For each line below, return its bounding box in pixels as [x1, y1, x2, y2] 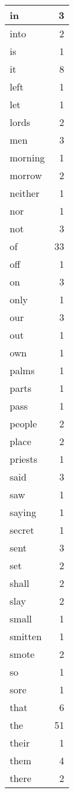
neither [10, 186, 39, 200]
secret [10, 523, 35, 537]
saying [10, 505, 36, 519]
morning [10, 150, 45, 164]
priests [10, 452, 38, 466]
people [10, 416, 37, 430]
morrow [10, 168, 42, 182]
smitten [10, 629, 42, 643]
